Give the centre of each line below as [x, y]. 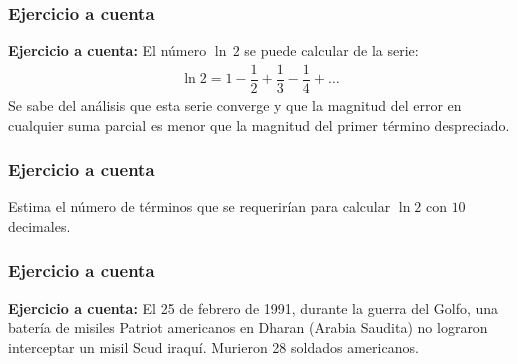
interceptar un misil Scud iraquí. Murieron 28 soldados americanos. [213, 346]
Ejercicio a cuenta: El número [107, 50]
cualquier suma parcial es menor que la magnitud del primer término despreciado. [259, 124]
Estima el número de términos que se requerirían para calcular [199, 206]
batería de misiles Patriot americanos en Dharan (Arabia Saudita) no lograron [248, 327]
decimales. [39, 225]
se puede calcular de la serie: [331, 50]
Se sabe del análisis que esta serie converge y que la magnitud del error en [235, 104]
